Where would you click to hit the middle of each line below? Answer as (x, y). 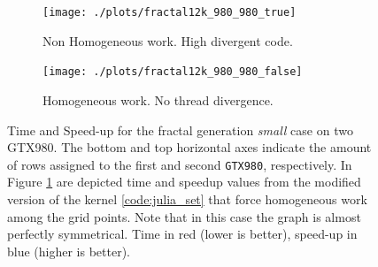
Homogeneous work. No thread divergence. (158, 99)
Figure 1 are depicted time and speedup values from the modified (184, 182)
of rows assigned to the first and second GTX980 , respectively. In (180, 164)
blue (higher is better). (69, 251)
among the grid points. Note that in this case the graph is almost (184, 216)
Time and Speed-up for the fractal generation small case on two (180, 130)
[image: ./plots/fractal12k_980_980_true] (170, 12)
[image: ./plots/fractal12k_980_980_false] (173, 72)
